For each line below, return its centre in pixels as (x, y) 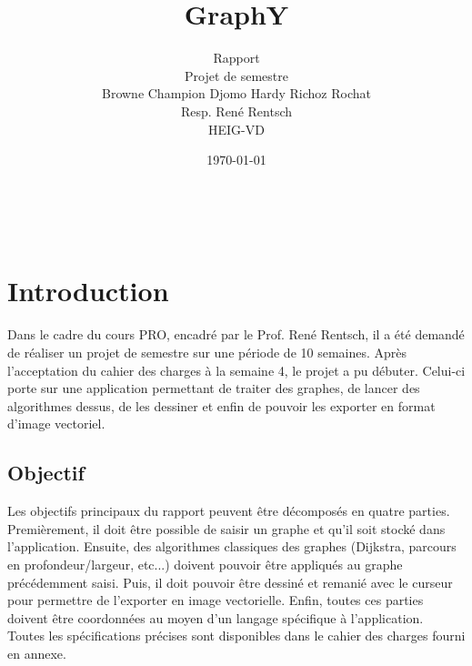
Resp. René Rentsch (236, 111)
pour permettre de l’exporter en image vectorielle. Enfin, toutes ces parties (216, 600)
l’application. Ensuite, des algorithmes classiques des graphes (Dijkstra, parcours (232, 546)
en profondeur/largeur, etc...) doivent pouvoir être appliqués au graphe (205, 564)
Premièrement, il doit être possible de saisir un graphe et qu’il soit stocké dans (226, 528)
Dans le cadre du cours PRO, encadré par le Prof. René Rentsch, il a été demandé (236, 334)
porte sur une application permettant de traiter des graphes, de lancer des (214, 388)
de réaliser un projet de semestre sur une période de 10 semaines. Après (207, 352)
